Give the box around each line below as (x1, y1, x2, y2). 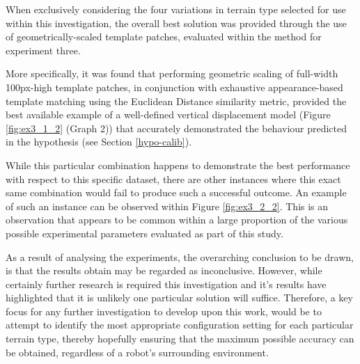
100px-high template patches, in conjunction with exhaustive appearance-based (6, 79, 343, 94)
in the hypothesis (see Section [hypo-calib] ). (6, 134, 192, 149)
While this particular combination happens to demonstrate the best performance (6, 157, 350, 172)
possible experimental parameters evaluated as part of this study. (6, 225, 283, 240)
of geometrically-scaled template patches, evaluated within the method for (6, 29, 322, 44)
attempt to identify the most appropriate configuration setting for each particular (6, 317, 354, 332)
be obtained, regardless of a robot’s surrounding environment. (6, 345, 269, 359)
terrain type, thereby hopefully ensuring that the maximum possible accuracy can (6, 331, 354, 346)
